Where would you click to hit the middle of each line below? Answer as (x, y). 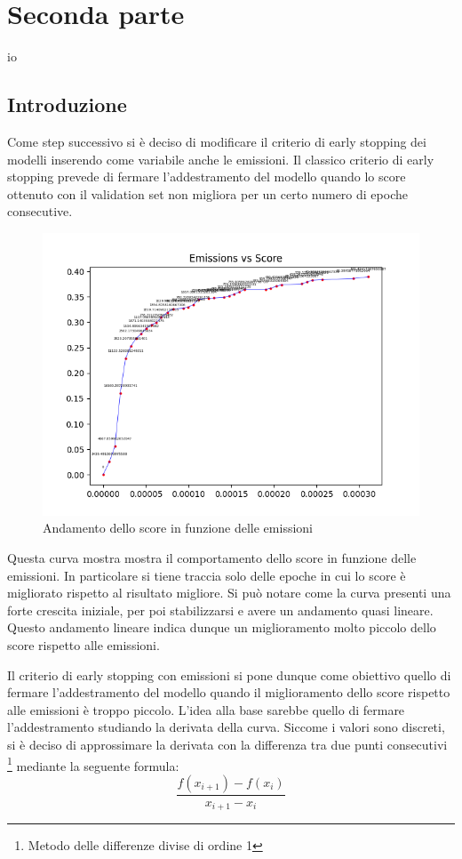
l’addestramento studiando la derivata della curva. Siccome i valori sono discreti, (226, 727)
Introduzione (67, 104)
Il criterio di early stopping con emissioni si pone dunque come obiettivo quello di (229, 674)
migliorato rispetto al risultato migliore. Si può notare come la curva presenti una (229, 593)
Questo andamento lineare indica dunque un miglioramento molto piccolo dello (222, 627)
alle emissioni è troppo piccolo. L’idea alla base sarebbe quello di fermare (206, 709)
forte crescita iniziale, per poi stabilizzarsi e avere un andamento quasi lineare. (220, 610)
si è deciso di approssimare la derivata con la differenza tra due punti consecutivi (227, 745)
